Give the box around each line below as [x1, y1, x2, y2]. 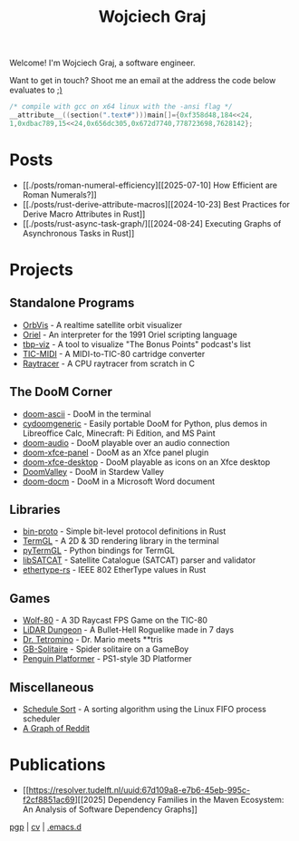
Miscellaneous [9, 680, 94, 695]
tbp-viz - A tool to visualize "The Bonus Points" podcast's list [22, 338, 251, 350]
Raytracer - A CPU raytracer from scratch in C [22, 358, 195, 369]
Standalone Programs [9, 295, 135, 311]
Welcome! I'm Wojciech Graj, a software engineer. [9, 57, 197, 69]
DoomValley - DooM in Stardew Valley [22, 466, 165, 477]
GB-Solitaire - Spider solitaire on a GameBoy [22, 643, 189, 654]
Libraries [9, 501, 61, 517]
